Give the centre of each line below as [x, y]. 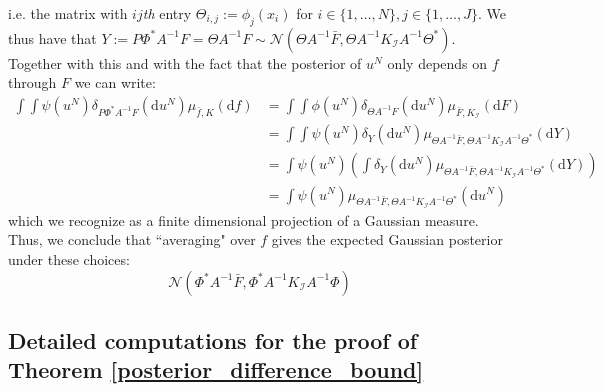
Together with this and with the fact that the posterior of [185, 62]
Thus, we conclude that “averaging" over [132, 239]
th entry [167, 13]
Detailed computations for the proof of [213, 339]
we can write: [115, 82]
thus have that [52, 37]
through [32, 82]
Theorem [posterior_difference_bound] [216, 369]
